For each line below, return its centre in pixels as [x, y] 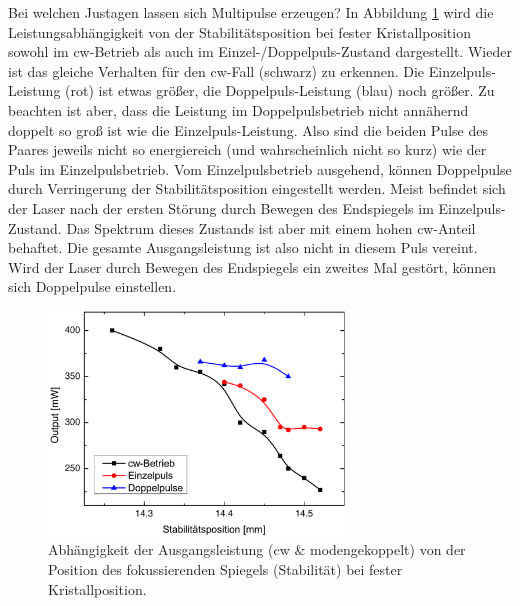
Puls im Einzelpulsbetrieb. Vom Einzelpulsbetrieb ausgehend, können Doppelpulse [260, 168]
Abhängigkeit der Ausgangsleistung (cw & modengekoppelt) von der [257, 549]
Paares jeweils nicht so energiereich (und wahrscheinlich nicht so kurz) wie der [247, 149]
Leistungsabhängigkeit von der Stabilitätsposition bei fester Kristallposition [239, 31]
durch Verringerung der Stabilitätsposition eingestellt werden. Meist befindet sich [257, 188]
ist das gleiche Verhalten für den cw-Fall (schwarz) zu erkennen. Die [216, 70]
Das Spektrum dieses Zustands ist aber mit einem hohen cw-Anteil [271, 227]
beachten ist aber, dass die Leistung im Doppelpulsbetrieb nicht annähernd [238, 109]
